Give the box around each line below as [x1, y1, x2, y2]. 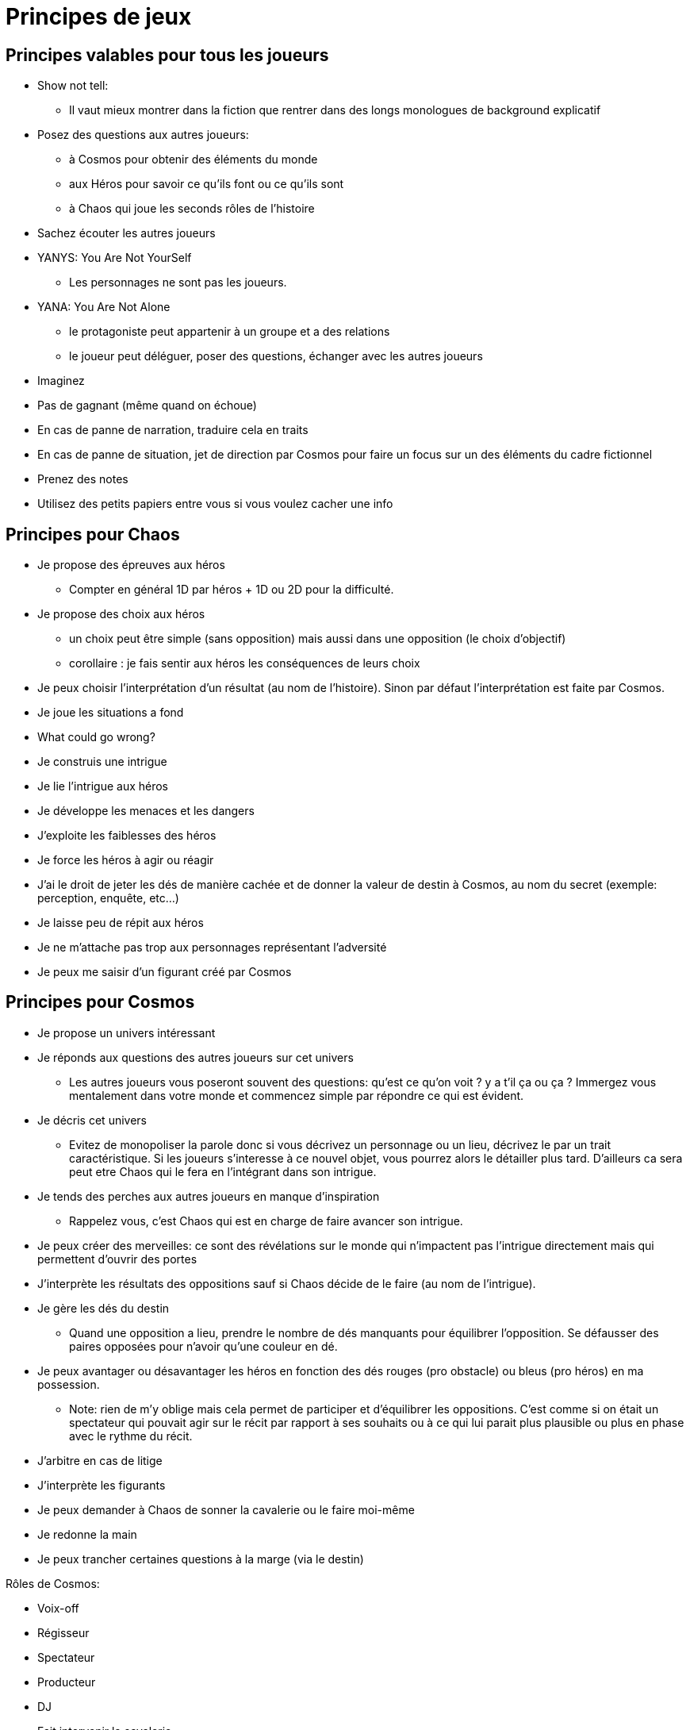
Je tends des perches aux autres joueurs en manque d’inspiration [37, 1189, 380, 1203]
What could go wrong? [37, 730, 155, 744]
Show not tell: [37, 79, 109, 93]
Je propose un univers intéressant [37, 1025, 216, 1040]
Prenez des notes [37, 472, 128, 486]
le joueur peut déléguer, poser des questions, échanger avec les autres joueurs [69, 349, 483, 363]
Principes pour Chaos [6, 524, 180, 544]
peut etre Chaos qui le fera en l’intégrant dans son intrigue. [69, 1164, 377, 1178]
